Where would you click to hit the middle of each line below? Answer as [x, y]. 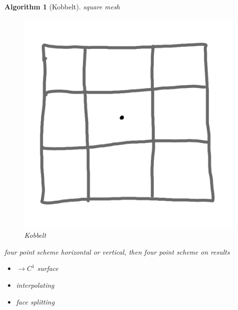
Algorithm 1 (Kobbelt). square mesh [62, 6]
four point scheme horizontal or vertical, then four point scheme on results [117, 251]
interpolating [35, 285]
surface [48, 268]
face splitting [35, 301]
